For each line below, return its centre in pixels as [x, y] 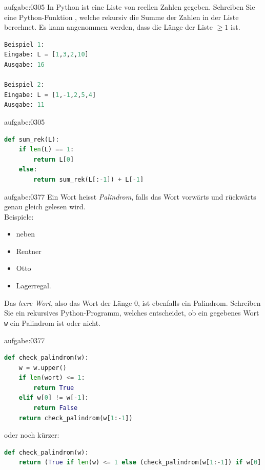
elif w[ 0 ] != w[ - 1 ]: [54, 398]
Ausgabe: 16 [24, 64]
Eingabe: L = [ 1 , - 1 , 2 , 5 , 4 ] [50, 95]
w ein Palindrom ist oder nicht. [52, 322]
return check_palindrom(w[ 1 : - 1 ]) [76, 418]
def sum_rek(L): [32, 139]
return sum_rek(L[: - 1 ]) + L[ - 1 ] [89, 179]
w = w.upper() [43, 368]
